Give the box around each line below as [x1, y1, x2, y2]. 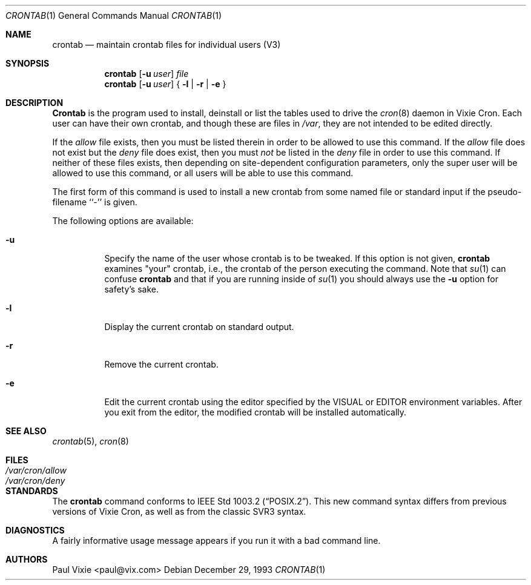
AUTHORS [5, 554, 48, 564]
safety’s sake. [104, 284, 159, 294]
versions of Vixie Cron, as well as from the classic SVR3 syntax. [52, 506, 306, 517]
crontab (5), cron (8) [52, 436, 129, 446]
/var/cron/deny [5, 475, 65, 486]
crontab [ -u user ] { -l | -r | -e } [104, 79, 226, 89]
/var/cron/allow [5, 465, 67, 475]
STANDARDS [5, 486, 58, 496]
